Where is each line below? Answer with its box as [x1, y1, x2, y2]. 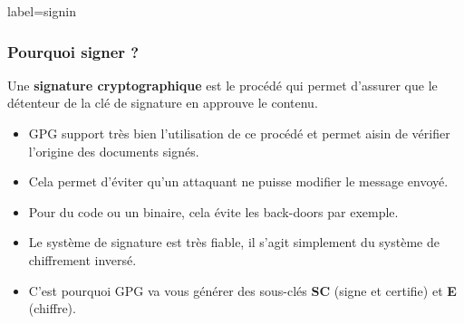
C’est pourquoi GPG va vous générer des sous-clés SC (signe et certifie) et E [28, 281, 457, 300]
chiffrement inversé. [28, 250, 137, 269]
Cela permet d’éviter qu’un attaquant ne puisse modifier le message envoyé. [28, 172, 449, 191]
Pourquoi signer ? [7, 40, 140, 62]
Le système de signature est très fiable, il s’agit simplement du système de [28, 233, 440, 252]
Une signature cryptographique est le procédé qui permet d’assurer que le [7, 75, 438, 94]
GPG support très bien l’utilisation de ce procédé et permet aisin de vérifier [28, 124, 450, 142]
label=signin [7, 2, 76, 20]
